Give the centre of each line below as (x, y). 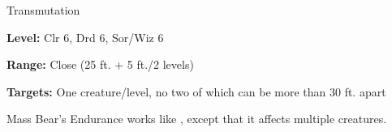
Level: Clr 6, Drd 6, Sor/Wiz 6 (85, 37)
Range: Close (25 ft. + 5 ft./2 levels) (100, 64)
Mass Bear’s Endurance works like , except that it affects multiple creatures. (197, 119)
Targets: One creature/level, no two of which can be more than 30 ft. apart (196, 91)
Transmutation (43, 10)
